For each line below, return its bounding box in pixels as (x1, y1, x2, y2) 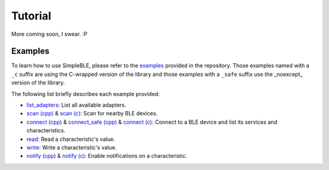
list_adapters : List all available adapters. (26, 101, 127, 109)
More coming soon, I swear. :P (11, 30, 88, 38)
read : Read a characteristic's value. (26, 135, 115, 143)
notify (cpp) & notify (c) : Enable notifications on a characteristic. (26, 152, 188, 160)
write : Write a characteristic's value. (26, 143, 117, 151)
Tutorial (11, 9, 52, 22)
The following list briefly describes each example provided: (11, 90, 160, 97)
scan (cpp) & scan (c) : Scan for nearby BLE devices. (26, 110, 158, 117)
